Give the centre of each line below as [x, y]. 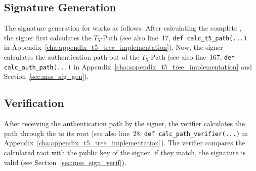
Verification [34, 103]
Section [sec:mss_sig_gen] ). [46, 76]
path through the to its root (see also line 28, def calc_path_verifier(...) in [126, 133]
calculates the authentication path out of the [72, 57]
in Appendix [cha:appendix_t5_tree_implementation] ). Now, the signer [114, 47]
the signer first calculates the [48, 37]
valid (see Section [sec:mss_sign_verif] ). [65, 162]
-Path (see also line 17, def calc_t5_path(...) [174, 37]
